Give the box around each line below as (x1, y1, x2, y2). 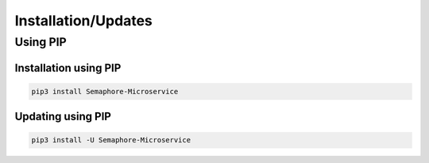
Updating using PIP (14, 110, 111, 123)
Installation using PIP (14, 61, 122, 74)
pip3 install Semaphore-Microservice (31, 87, 179, 96)
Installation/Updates (14, 12, 153, 29)
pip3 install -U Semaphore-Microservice (31, 135, 191, 145)
